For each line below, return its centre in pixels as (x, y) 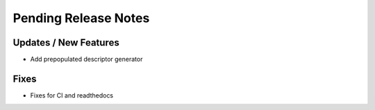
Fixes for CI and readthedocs (72, 95)
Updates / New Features (66, 43)
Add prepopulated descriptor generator (86, 59)
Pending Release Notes (81, 18)
